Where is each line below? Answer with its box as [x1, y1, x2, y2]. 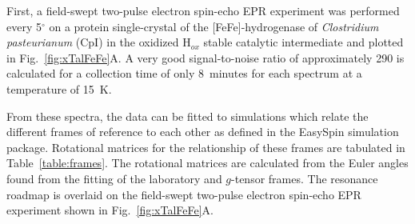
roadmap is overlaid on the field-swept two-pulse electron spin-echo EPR [6, 186, 361, 202]
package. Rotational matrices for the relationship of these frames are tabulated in [6, 138, 405, 155]
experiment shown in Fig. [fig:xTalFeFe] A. [6, 202, 213, 218]
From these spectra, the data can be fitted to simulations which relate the [6, 107, 369, 124]
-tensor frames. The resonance [231, 170, 378, 186]
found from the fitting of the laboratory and [6, 170, 222, 186]
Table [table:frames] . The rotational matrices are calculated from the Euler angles [6, 154, 409, 171]
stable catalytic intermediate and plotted [203, 34, 404, 50]
